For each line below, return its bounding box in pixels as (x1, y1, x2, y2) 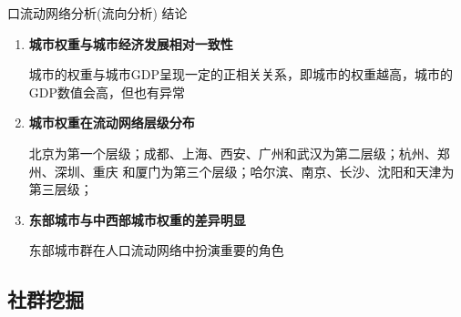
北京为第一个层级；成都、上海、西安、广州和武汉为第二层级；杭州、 (28, 143, 437, 162)
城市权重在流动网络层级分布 (28, 113, 195, 132)
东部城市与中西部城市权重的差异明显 (28, 210, 246, 229)
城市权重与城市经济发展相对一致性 (28, 34, 233, 53)
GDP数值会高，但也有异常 (28, 82, 186, 101)
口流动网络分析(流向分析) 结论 (7, 4, 188, 22)
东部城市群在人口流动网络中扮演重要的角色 (28, 240, 284, 260)
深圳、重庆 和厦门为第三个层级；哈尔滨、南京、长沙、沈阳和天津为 (54, 161, 455, 180)
